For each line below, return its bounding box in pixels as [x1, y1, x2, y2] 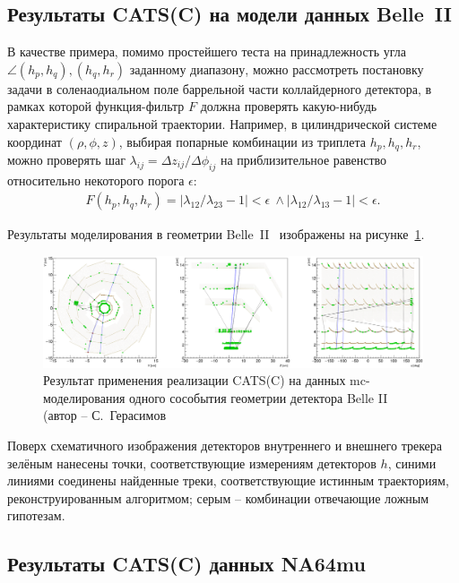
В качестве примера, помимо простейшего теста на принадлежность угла [7, 42, 407, 61]
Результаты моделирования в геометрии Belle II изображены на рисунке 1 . [7, 225, 425, 244]
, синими [387, 453, 437, 472]
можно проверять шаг [7, 150, 126, 169]
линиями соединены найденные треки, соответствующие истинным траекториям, [7, 471, 449, 490]
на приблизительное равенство [220, 150, 387, 169]
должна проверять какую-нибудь [200, 97, 377, 116]
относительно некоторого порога [7, 170, 185, 189]
